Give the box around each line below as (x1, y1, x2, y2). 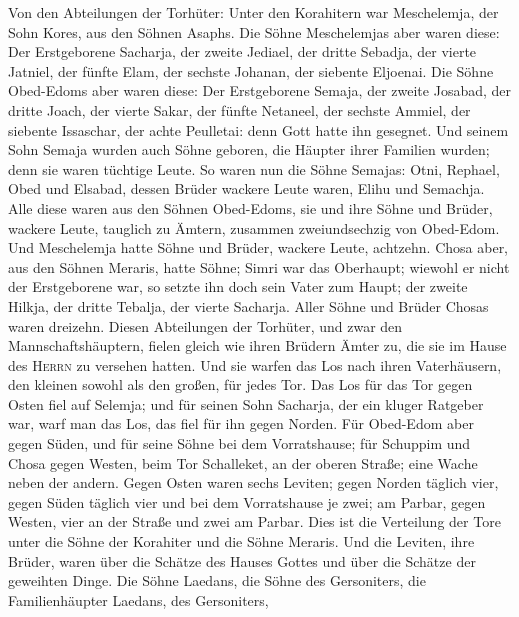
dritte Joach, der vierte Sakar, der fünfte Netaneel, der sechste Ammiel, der (8, 99, 471, 120)
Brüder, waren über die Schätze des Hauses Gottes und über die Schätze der (8, 550, 476, 571)
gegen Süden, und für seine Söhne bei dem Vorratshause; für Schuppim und (8, 433, 471, 454)
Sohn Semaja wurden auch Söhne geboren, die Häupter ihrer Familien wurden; (8, 139, 490, 160)
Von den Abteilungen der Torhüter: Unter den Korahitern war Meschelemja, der (8, 2, 499, 22)
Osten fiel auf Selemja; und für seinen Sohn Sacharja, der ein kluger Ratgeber (8, 393, 484, 414)
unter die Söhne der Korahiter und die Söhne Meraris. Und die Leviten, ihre (8, 531, 475, 552)
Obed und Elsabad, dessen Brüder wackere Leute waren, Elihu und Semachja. (8, 178, 485, 199)
